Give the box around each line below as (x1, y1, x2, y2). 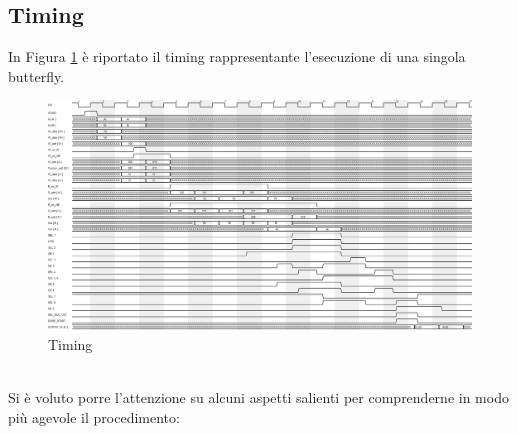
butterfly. (8, 65, 65, 86)
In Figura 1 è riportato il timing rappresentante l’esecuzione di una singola (8, 46, 466, 67)
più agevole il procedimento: (8, 406, 180, 427)
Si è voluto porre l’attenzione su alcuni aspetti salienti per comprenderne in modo (8, 386, 509, 407)
